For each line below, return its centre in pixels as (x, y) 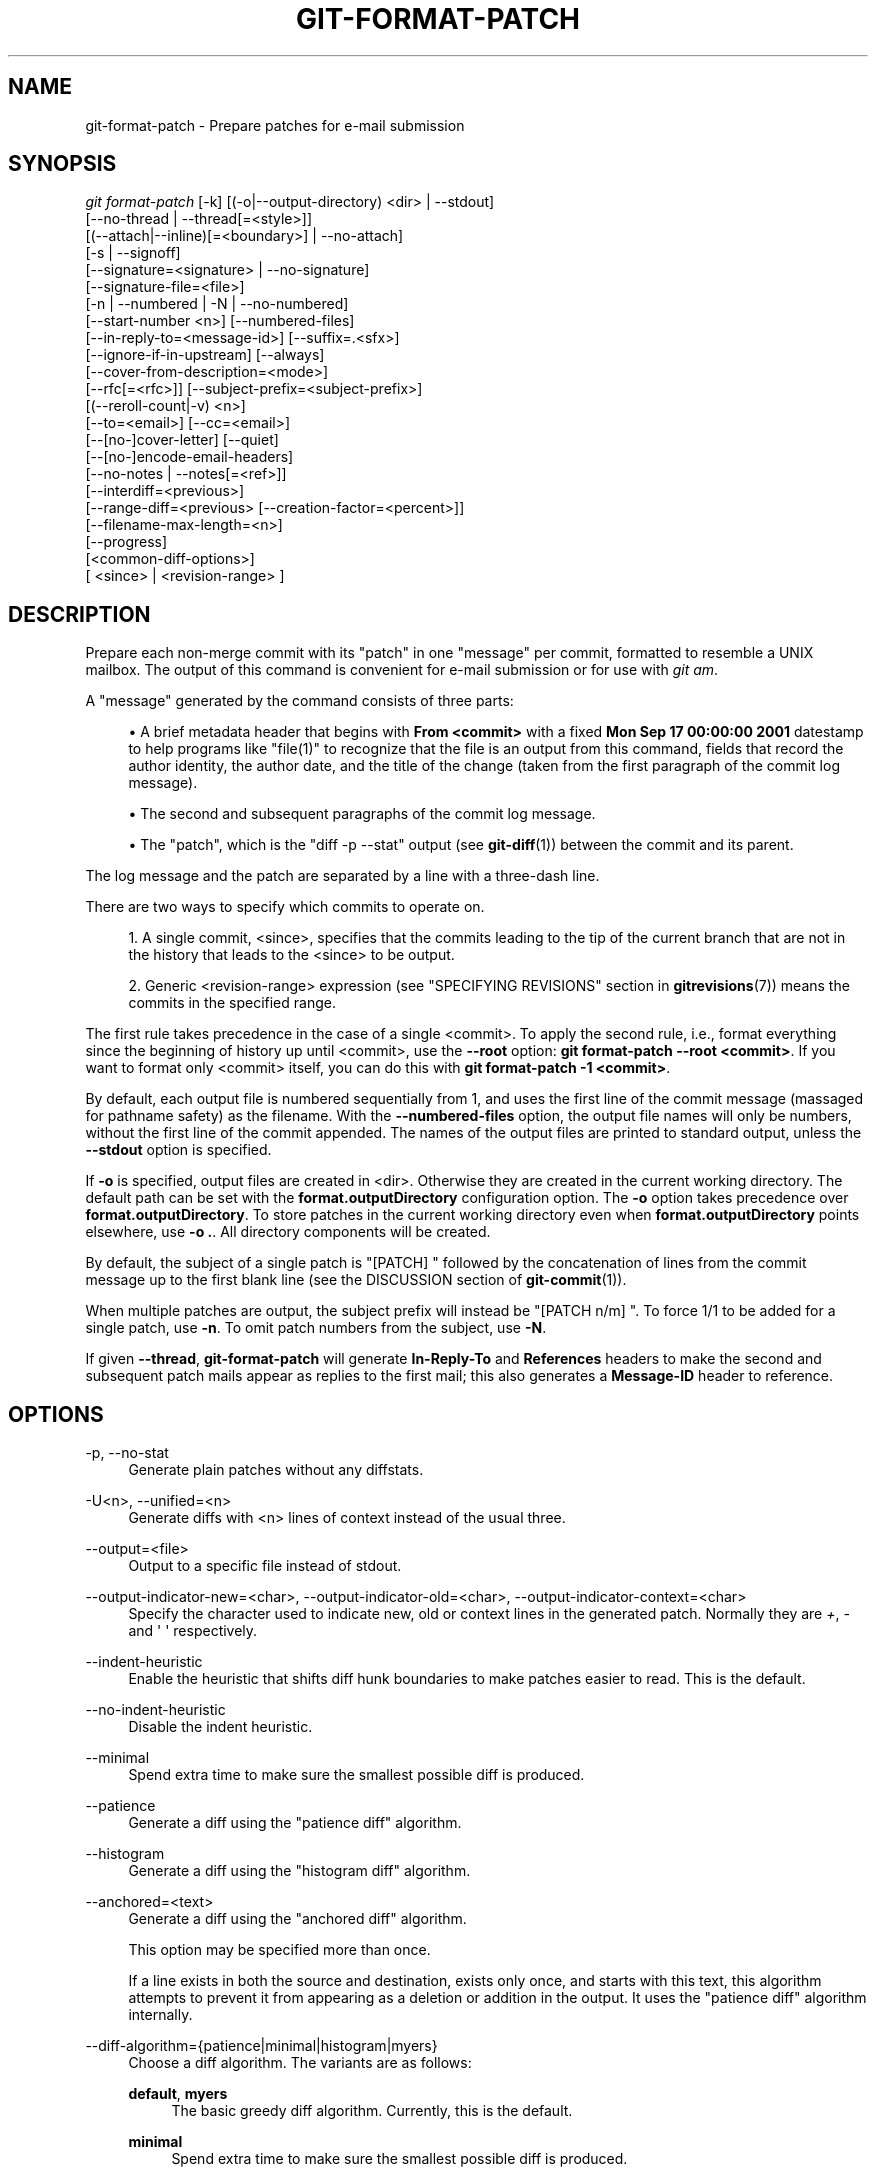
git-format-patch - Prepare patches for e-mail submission (275, 125)
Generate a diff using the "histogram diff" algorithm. (299, 1871)
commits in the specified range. (232, 1003)
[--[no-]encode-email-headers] (189, 457)
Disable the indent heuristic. (220, 1727)
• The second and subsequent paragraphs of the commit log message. (362, 814)
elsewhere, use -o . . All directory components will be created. (288, 1232)
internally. (160, 2015)
